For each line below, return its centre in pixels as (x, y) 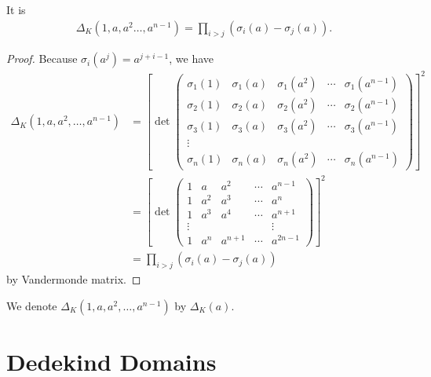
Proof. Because (42, 59)
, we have (192, 59)
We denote (32, 305)
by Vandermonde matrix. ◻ (74, 279)
